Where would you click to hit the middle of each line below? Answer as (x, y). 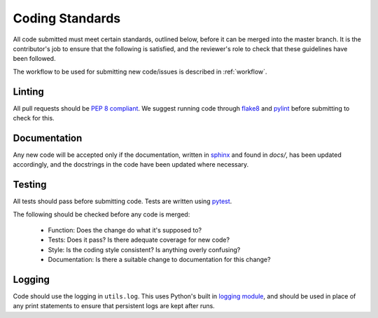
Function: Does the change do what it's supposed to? (125, 230)
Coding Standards (67, 18)
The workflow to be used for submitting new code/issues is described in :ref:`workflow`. (140, 71)
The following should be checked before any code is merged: (101, 214)
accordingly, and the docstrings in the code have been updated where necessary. (131, 165)
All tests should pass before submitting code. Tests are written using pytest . (122, 201)
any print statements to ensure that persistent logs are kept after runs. (114, 306)
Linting (29, 91)
